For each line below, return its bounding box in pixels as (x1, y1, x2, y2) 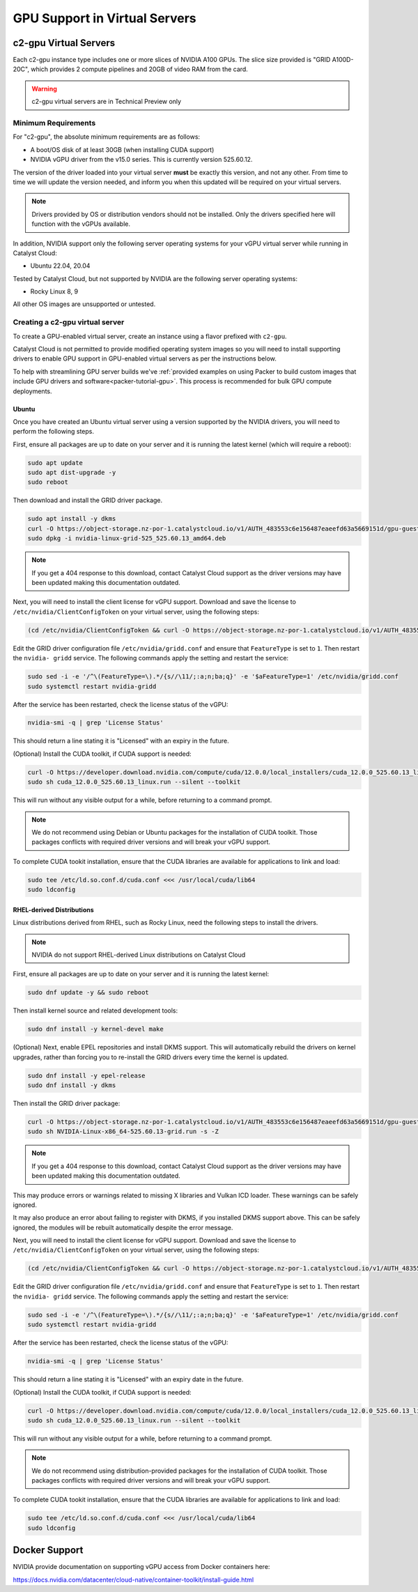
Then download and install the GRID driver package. (13, 496, 163, 505)
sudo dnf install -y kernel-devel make (27, 1025, 164, 1033)
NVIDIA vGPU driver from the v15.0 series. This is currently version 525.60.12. (30, 156, 253, 164)
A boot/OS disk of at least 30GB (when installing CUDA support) (30, 145, 215, 153)
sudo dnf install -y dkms (27, 1082, 116, 1089)
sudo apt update (27, 459, 84, 467)
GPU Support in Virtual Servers (13, 10, 196, 26)
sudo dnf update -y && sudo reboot (27, 989, 149, 996)
